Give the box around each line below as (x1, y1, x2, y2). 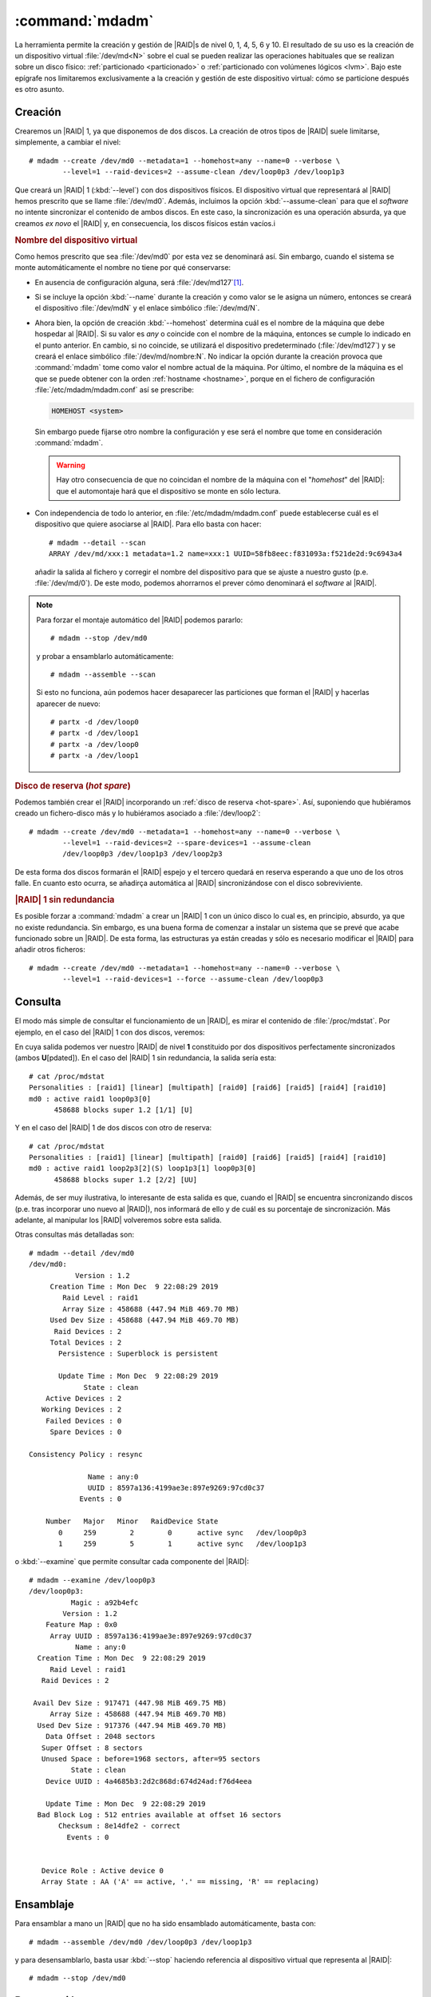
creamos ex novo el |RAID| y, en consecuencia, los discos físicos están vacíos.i (14, 218, 275, 228)
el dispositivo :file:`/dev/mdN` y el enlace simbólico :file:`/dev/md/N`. (34, 304, 260, 313)
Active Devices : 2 (45, 1394, 122, 1403)
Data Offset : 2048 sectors (45, 1732, 156, 1741)
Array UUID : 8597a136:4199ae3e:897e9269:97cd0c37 (49, 1631, 252, 1641)
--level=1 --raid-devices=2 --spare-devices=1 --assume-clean (62, 839, 311, 848)
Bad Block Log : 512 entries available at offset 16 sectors (37, 1810, 282, 1819)
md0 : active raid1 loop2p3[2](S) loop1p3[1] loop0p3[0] (29, 1164, 257, 1173)
